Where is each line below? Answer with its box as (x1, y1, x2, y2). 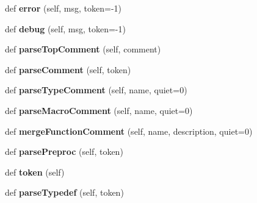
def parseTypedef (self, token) (5, 186, 124, 199)
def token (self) (5, 165, 65, 178)
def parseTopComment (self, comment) (5, 43, 161, 55)
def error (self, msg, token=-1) (5, 2, 122, 14)
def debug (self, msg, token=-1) (5, 22, 126, 35)
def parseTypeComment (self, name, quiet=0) (5, 84, 187, 96)
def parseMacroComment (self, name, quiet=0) (5, 104, 193, 116)
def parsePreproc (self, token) (5, 145, 123, 158)
